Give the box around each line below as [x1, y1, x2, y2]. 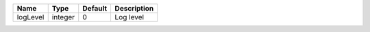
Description [114, 4, 154, 13]
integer [51, 13, 75, 21]
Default [82, 4, 108, 13]
